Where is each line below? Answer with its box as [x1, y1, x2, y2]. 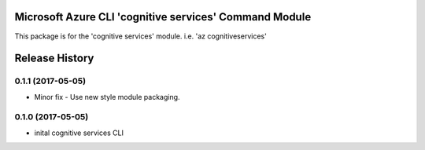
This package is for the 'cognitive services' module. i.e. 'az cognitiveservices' [14, 31, 267, 41]
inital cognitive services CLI [34, 128, 124, 137]
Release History [14, 52, 94, 65]
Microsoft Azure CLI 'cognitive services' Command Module [14, 10, 312, 24]
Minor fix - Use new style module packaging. [34, 92, 180, 101]
